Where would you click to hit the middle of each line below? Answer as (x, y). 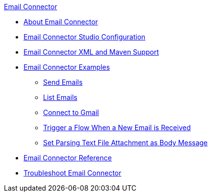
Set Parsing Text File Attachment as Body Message (126, 143)
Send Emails (63, 82)
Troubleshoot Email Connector (72, 173)
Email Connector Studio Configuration (84, 37)
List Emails (60, 97)
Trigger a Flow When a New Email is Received (117, 127)
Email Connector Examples (67, 67)
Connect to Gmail (71, 112)
